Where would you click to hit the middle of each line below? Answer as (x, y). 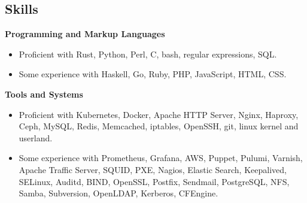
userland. (36, 137)
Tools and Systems (44, 94)
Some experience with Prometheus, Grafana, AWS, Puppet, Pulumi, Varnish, (161, 158)
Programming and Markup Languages (85, 34)
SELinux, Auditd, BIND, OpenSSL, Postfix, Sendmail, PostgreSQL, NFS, (154, 181)
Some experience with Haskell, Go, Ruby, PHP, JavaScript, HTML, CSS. (153, 74)
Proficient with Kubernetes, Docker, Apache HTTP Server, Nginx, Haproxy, (159, 114)
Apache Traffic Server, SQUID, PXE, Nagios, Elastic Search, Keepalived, (153, 169)
